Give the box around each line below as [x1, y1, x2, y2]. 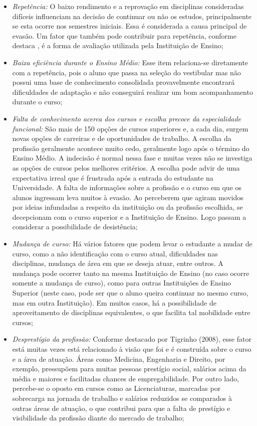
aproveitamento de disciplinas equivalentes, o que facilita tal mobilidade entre [12, 307, 250, 318]
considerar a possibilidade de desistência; [12, 221, 138, 232]
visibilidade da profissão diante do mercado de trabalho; [12, 412, 184, 423]
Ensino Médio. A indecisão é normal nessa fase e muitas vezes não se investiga [12, 153, 252, 163]
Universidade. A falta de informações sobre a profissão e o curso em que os [12, 182, 242, 193]
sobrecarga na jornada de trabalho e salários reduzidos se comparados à [12, 392, 232, 403]
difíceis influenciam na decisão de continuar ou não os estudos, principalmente [12, 11, 252, 21]
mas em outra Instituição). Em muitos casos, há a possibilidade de [12, 297, 216, 308]
